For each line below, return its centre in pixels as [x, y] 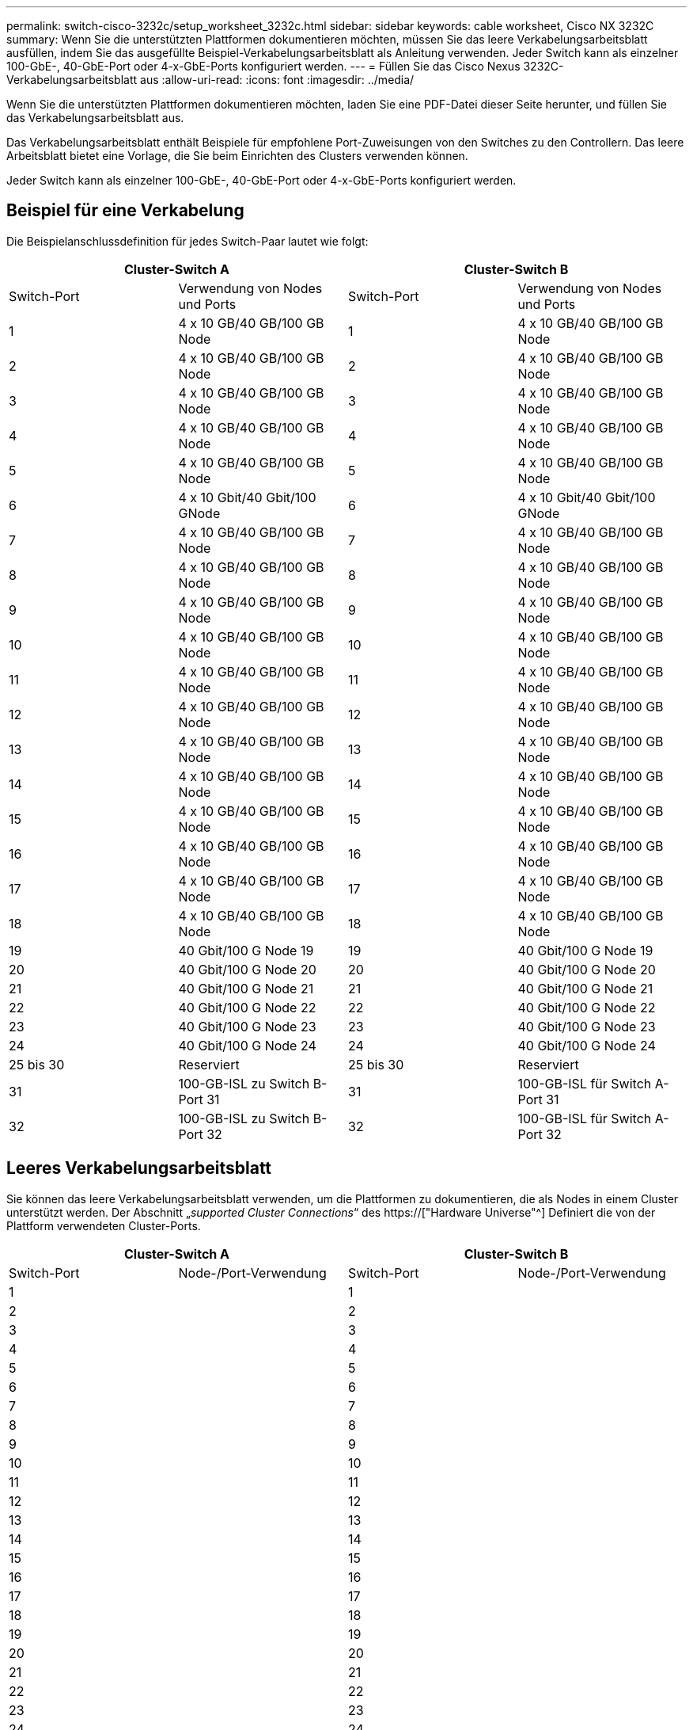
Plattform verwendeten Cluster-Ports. [104, 1225]
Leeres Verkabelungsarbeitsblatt [139, 1168]
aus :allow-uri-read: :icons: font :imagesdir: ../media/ [277, 80]
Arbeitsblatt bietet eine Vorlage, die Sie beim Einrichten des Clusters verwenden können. [237, 156]
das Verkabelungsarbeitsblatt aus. [95, 118]
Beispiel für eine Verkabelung [125, 211]
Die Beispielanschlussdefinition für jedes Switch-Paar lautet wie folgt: [187, 241]
